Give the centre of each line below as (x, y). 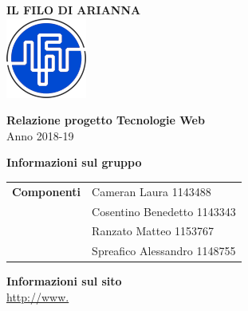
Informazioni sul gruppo (74, 162)
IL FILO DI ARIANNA (74, 10)
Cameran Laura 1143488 (152, 191)
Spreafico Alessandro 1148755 (164, 251)
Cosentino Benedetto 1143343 (164, 211)
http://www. (38, 296)
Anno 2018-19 (40, 135)
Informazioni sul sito (64, 281)
